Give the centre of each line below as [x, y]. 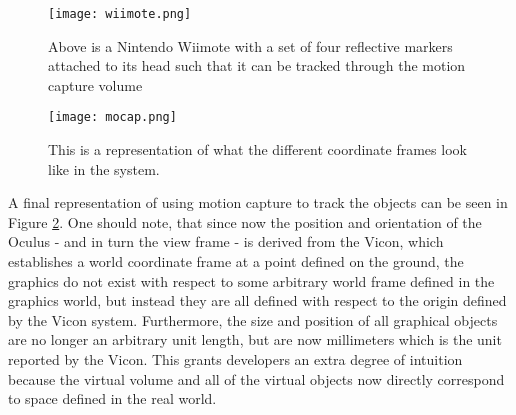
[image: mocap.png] [112, 117]
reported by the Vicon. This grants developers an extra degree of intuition [235, 359]
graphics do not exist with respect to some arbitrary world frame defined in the [251, 280]
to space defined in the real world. [112, 398]
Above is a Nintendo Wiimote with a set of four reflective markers [250, 45]
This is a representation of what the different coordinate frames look [257, 149]
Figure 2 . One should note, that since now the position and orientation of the [245, 221]
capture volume [95, 84]
